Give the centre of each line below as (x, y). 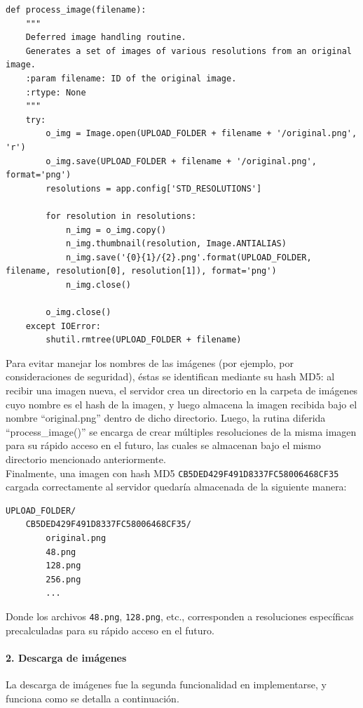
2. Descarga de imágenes (66, 657)
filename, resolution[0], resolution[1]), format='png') (141, 271)
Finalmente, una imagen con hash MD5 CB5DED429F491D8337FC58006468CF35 (172, 473)
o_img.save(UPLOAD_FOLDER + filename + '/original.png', (181, 161)
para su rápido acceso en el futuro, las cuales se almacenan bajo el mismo (163, 445)
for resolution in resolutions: (121, 216)
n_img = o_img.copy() (116, 230)
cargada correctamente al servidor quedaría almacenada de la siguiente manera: (176, 487)
